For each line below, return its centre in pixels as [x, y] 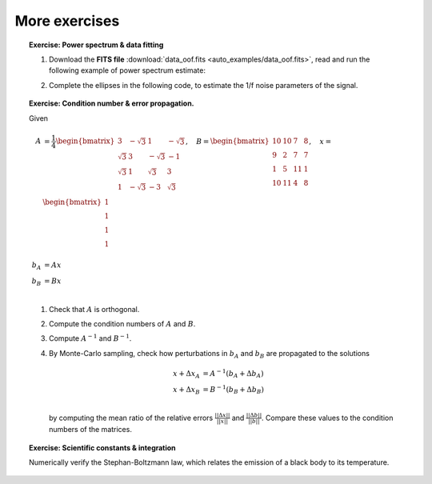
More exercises [67, 21]
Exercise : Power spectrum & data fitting [96, 45]
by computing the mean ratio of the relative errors [131, 418]
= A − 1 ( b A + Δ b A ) [233, 374]
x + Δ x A [186, 374]
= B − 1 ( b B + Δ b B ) [233, 390]
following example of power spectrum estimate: [127, 70]
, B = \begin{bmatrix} [227, 141]
